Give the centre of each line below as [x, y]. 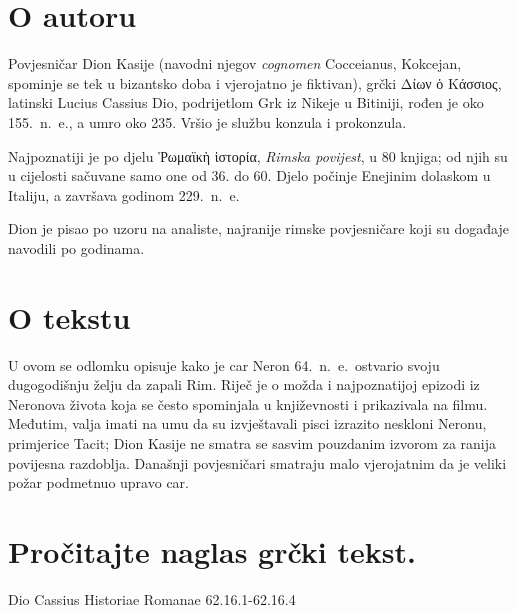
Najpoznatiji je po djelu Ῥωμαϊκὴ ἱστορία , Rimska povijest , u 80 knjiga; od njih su [258, 155]
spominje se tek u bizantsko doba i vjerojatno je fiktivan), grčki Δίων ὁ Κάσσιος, [255, 82]
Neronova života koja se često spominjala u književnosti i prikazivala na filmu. [248, 403]
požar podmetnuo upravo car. [98, 482]
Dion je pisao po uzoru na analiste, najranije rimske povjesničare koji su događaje [258, 228]
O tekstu [69, 316]
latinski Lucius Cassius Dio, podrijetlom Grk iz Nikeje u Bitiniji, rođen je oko [246, 102]
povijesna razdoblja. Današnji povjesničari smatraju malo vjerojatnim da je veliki [257, 462]
